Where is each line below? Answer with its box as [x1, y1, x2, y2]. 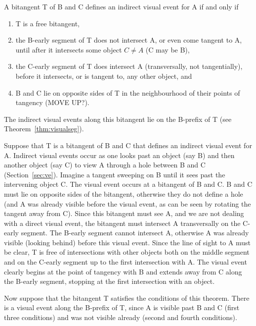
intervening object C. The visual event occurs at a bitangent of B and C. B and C [4, 179, 253, 189]
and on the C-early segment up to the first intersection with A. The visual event [4, 257, 247, 267]
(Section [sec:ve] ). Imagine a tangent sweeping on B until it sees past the [4, 169, 225, 179]
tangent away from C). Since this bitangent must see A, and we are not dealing [4, 208, 244, 218]
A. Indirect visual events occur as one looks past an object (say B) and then [4, 150, 235, 160]
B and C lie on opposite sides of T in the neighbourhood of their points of [15, 87, 240, 98]
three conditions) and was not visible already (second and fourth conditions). [4, 312, 237, 323]
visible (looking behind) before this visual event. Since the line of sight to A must [4, 237, 251, 247]
